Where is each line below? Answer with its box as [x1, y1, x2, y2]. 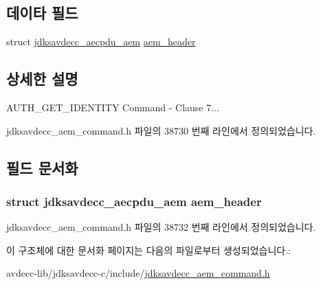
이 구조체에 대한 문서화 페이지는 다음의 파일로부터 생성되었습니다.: [6, 242, 291, 257]
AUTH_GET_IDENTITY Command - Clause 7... [6, 100, 219, 114]
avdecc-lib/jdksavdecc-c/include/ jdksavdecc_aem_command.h [6, 266, 270, 280]
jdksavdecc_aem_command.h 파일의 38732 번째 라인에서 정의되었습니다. [6, 220, 316, 234]
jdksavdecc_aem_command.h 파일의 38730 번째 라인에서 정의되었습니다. [6, 123, 316, 137]
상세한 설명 [6, 68, 78, 89]
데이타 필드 [6, 2, 78, 23]
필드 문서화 [6, 157, 78, 178]
